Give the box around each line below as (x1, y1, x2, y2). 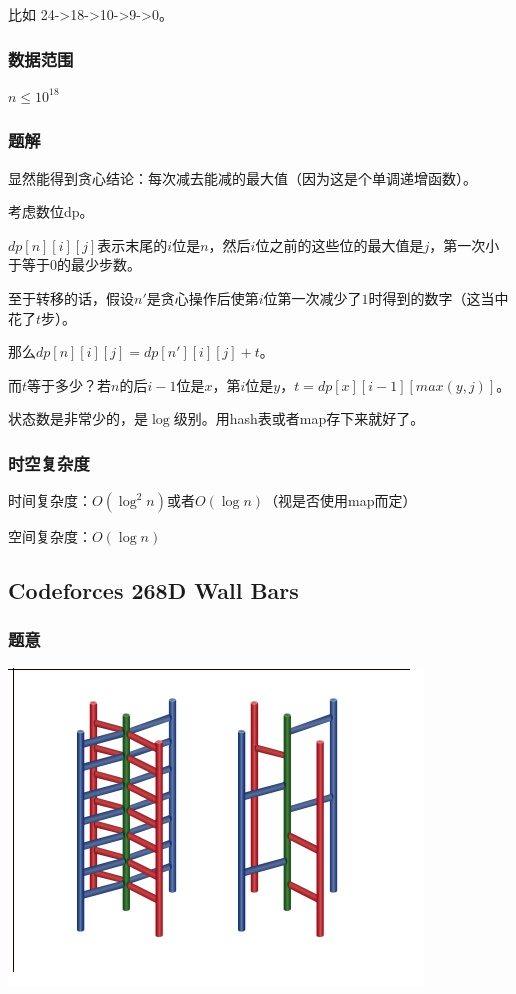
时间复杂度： (8, 490, 92, 511)
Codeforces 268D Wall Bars (8, 575, 299, 606)
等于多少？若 (27, 374, 112, 395)
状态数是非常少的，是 (8, 408, 148, 429)
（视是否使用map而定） (264, 490, 417, 511)
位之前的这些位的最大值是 (255, 234, 424, 255)
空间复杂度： (8, 526, 92, 547)
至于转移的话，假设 (8, 288, 134, 308)
